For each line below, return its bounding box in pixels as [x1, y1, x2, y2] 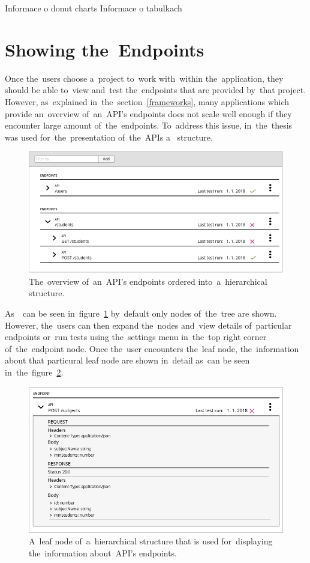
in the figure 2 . [5, 366, 64, 379]
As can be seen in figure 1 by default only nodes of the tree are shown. [5, 307, 277, 320]
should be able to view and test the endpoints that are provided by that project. [5, 84, 306, 96]
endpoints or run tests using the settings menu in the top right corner [5, 330, 267, 343]
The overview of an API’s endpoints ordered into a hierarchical [29, 275, 267, 287]
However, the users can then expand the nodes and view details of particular [5, 318, 292, 331]
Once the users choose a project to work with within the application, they [5, 72, 284, 84]
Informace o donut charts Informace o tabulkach [5, 2, 182, 14]
